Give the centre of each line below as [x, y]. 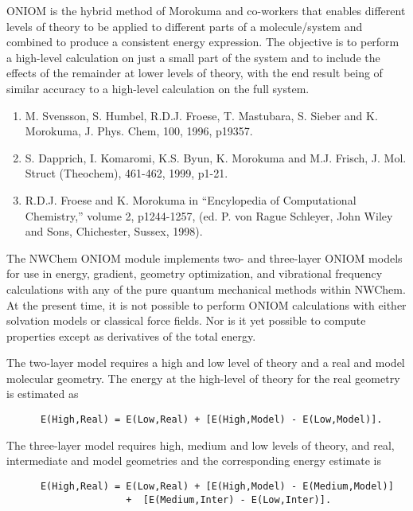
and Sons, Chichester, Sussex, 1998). [114, 231]
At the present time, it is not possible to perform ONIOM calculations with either [206, 304]
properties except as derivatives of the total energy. [131, 335]
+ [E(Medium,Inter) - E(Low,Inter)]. [229, 499]
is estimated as [43, 394]
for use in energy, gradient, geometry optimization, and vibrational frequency [195, 273]
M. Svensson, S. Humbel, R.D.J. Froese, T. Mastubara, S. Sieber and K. [201, 115]
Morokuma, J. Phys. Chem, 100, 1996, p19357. [139, 131]
